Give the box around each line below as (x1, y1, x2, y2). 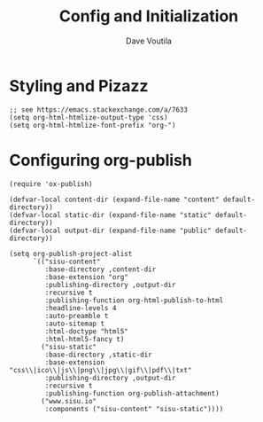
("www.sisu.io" (41, 396, 97, 405)
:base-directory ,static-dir (44, 350, 152, 359)
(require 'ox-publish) (9, 179, 93, 188)
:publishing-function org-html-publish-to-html (44, 295, 224, 305)
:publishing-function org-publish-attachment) (44, 388, 220, 398)
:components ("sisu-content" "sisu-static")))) (44, 404, 224, 413)
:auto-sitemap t (44, 319, 104, 328)
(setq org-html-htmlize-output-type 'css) (9, 113, 168, 121)
